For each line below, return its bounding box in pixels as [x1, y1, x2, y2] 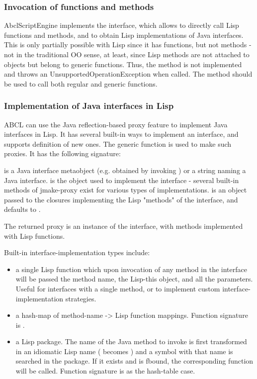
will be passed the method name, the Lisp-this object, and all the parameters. [15, 274, 253, 284]
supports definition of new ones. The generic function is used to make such [4, 138, 232, 149]
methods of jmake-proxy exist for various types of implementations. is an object [4, 185, 247, 195]
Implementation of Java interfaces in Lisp [4, 99, 174, 112]
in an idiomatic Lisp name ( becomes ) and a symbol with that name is [15, 346, 233, 356]
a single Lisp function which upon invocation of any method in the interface [15, 264, 247, 274]
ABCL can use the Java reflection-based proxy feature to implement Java [4, 119, 228, 129]
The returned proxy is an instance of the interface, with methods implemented [4, 220, 243, 231]
